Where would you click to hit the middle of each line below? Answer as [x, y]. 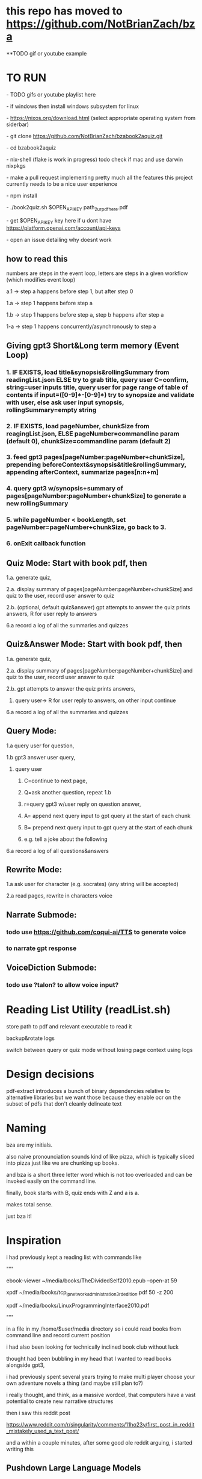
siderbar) [17, 124]
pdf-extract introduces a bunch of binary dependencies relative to [88, 1091]
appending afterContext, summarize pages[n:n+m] [83, 472]
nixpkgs [16, 166]
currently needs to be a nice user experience [62, 184]
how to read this [37, 258]
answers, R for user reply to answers [52, 614]
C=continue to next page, [56, 781]
